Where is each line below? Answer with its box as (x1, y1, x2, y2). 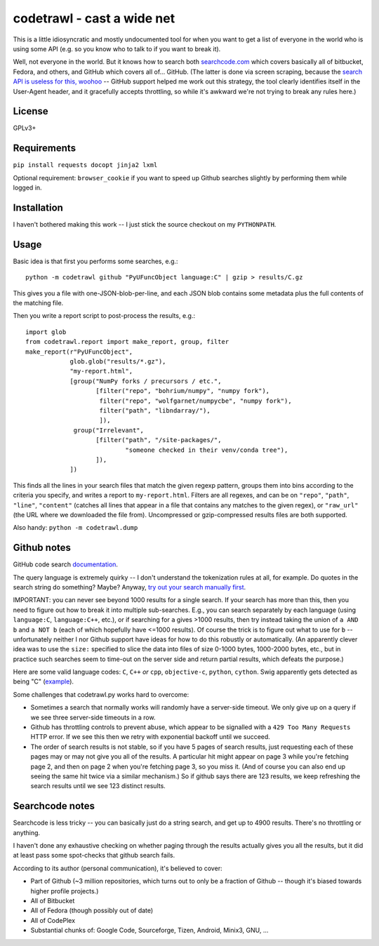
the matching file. (13, 299, 64, 307)
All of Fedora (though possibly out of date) (30, 906, 154, 915)
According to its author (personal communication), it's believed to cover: (13, 864, 222, 872)
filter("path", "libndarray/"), (99, 406, 211, 414)
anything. (13, 828, 41, 837)
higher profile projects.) (30, 886, 99, 895)
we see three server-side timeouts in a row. (30, 713, 156, 721)
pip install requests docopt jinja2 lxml (13, 161, 158, 169)
